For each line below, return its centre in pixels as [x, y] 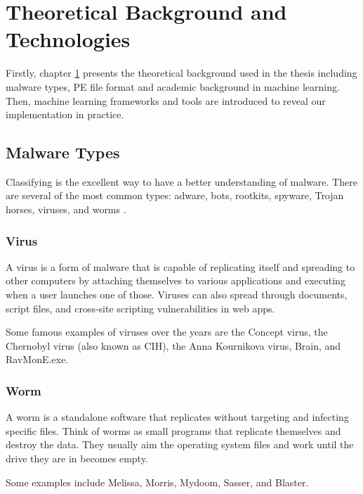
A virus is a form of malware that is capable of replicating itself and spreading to [180, 266]
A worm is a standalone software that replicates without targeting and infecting [177, 417]
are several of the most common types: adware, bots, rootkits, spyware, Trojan [175, 195]
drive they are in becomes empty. [77, 458]
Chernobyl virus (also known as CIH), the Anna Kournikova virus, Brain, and [173, 345]
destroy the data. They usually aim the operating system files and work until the [180, 444]
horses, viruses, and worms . [66, 209]
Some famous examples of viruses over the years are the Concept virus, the [167, 332]
